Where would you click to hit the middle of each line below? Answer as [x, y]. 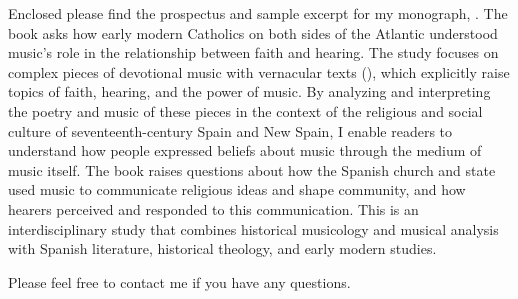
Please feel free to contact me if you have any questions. [179, 281]
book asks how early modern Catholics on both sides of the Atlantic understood [253, 32]
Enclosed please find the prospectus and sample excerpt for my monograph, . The [258, 13]
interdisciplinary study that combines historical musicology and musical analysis [253, 228]
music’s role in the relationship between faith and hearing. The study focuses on [253, 52]
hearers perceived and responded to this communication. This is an [213, 208]
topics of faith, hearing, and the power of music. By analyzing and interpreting [249, 91]
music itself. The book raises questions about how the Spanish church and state [252, 169]
